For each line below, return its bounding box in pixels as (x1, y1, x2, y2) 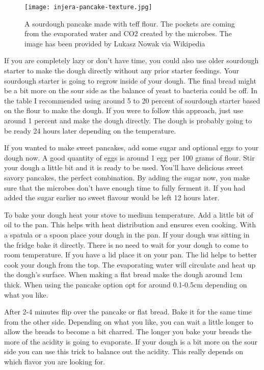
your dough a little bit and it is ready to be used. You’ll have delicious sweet (4, 162, 244, 173)
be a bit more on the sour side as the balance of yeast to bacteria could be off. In (4, 85, 257, 96)
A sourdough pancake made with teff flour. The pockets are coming (24, 18, 235, 29)
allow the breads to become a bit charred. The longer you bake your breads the (4, 326, 252, 337)
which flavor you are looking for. (4, 356, 105, 367)
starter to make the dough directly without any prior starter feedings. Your (4, 65, 240, 76)
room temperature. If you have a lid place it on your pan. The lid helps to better (4, 249, 257, 260)
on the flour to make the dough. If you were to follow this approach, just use (4, 105, 243, 116)
